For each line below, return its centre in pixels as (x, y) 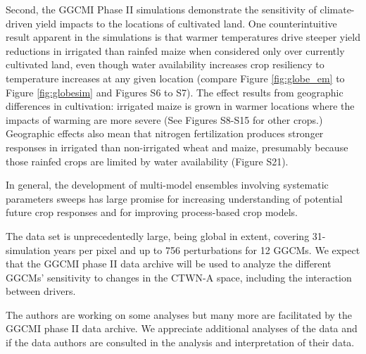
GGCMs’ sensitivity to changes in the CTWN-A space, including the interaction (179, 277)
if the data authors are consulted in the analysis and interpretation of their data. (180, 342)
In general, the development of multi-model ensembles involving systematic (167, 185)
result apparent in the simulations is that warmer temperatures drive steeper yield (183, 37)
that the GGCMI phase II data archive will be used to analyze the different (169, 264)
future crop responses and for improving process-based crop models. (152, 212)
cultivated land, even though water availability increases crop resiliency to (165, 64)
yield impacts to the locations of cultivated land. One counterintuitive (186, 23)
